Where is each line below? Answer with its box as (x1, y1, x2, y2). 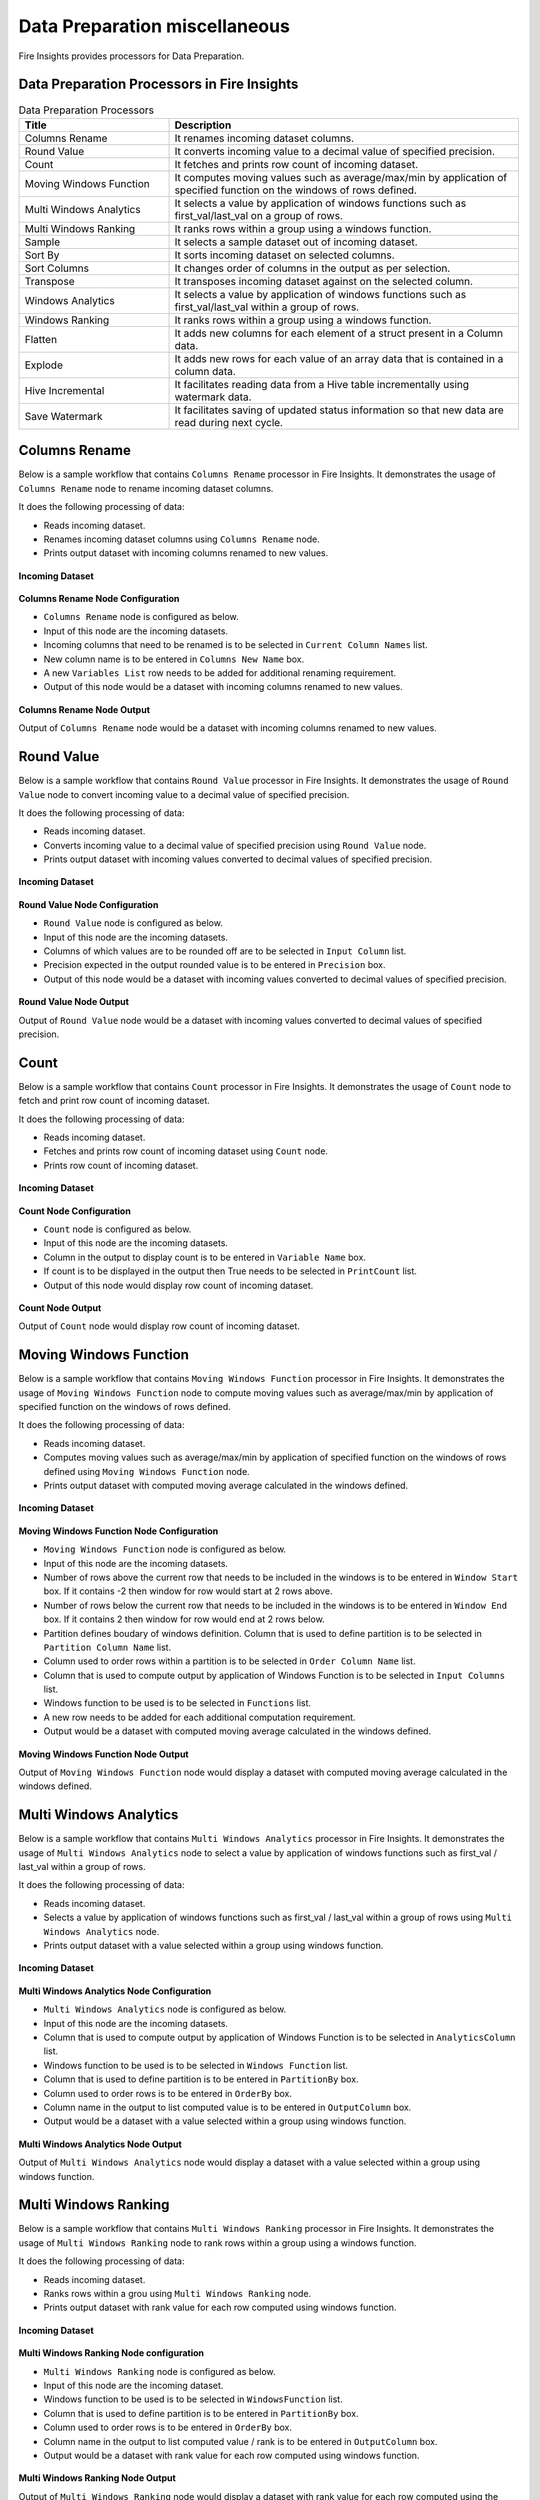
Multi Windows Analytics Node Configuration (18, 1985, 212, 1997)
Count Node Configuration (18, 1205, 132, 1217)
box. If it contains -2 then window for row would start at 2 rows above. (43, 1585, 333, 1597)
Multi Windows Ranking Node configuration (18, 2347, 205, 2359)
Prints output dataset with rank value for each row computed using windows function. (43, 2301, 397, 2314)
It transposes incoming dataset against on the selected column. (174, 274, 474, 288)
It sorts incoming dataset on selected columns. (174, 248, 395, 262)
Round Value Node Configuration (18, 898, 159, 910)
